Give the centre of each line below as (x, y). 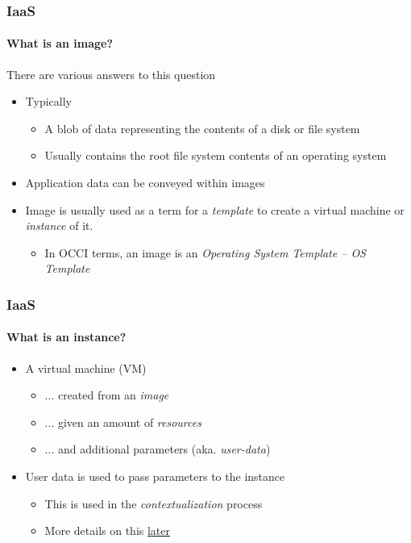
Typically (48, 101)
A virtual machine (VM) (86, 368)
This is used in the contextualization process (154, 503)
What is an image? (60, 43)
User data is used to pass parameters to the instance (155, 476)
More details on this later (107, 530)
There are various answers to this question (111, 74)
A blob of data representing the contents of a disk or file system (202, 128)
